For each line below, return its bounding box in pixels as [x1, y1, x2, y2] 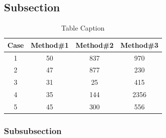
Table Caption [61, 23, 105, 33]
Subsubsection [4, 125, 62, 137]
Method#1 [31, 39, 69, 50]
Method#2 [75, 39, 114, 50]
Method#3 [120, 39, 159, 50]
